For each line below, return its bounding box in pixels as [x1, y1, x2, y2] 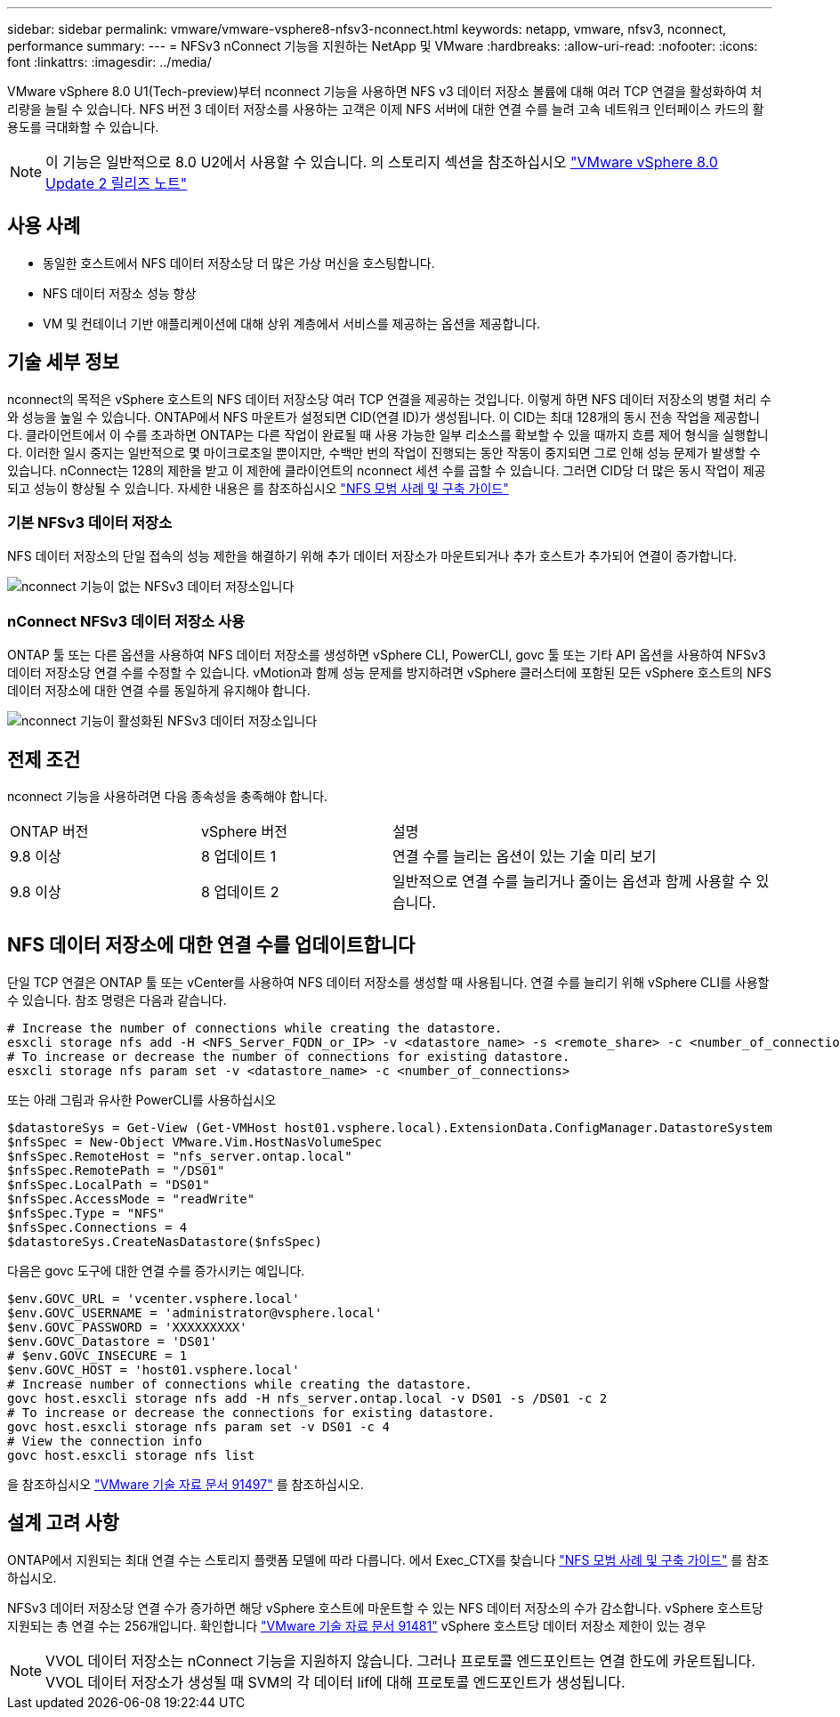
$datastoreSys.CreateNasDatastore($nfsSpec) [7, 1234, 323, 1249]
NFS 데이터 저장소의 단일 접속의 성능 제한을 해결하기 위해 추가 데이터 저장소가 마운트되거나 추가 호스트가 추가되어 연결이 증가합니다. [7, 548, 738, 564]
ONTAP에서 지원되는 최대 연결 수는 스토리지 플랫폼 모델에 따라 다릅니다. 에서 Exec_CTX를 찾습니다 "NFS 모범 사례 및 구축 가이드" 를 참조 [7, 1551, 770, 1567]
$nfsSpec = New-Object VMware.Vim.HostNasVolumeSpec [7, 1134, 383, 1149]
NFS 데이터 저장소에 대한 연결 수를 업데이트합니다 [7, 934, 416, 957]
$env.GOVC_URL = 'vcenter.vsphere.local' [7, 1291, 300, 1306]
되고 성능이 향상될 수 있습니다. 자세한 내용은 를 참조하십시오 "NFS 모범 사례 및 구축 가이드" [7, 480, 509, 496]
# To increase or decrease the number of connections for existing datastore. [7, 1049, 570, 1064]
